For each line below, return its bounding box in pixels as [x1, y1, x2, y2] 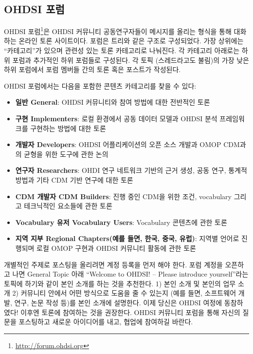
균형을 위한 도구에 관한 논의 [24, 149, 108, 159]
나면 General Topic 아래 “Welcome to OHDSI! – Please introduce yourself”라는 [12, 269, 249, 279]
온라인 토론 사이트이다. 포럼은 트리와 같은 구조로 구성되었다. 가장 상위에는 [18, 36, 244, 46]
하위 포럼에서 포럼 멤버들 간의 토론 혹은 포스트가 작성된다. [4, 64, 181, 75]
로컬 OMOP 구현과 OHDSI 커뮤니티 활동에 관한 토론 [36, 242, 196, 253]
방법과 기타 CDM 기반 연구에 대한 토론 [15, 174, 133, 185]
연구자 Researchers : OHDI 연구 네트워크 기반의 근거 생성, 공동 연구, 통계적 [15, 165, 247, 175]
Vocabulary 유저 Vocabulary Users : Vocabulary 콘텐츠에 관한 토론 [15, 217, 227, 227]
